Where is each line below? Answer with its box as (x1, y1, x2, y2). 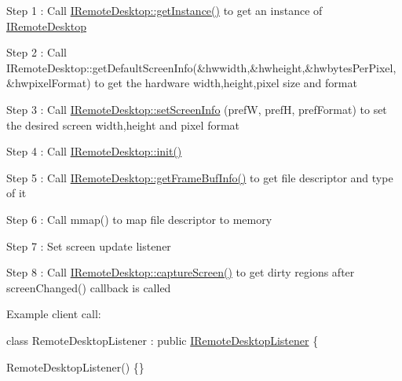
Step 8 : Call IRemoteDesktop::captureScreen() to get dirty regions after (6, 264, 355, 280)
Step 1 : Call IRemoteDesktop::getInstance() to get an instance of (6, 2, 323, 18)
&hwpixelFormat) (6, 75, 91, 91)
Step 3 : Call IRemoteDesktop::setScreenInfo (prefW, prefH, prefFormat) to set (6, 101, 387, 117)
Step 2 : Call (6, 44, 67, 60)
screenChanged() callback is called (6, 279, 171, 295)
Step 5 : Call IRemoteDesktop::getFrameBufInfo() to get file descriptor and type (6, 169, 393, 185)
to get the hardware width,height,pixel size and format (94, 75, 357, 91)
